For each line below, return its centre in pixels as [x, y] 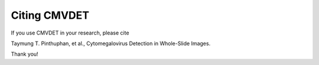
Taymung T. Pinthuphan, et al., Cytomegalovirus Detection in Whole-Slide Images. [111, 43]
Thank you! [25, 54]
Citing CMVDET [50, 15]
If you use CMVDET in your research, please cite [70, 33]
